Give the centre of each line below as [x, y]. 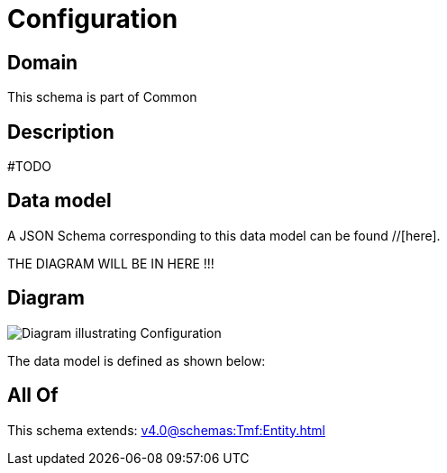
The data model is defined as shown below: [137, 360]
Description [61, 132]
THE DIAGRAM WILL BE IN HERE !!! [111, 263]
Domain [43, 62]
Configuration [93, 19]
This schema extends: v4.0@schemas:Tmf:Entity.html [166, 430]
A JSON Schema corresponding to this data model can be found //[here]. [224, 235]
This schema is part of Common [102, 97]
